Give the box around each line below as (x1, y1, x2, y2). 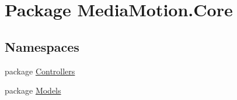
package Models (5, 84, 61, 97)
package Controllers (5, 65, 75, 77)
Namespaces (5, 37, 79, 55)
